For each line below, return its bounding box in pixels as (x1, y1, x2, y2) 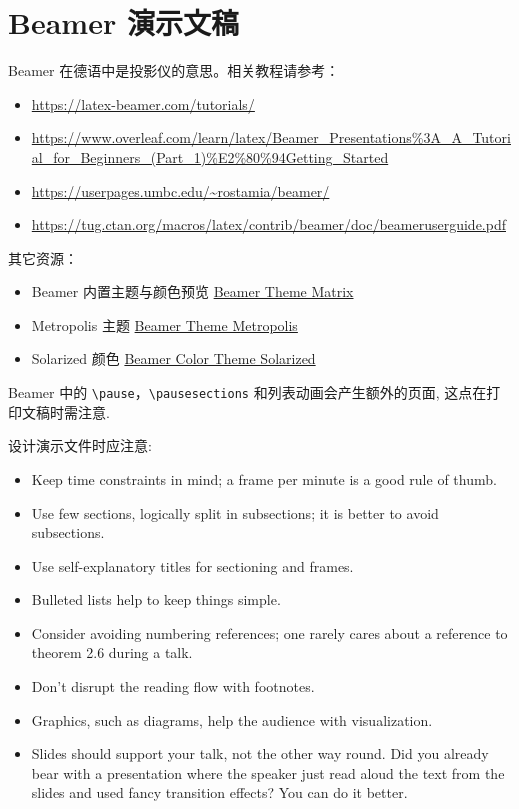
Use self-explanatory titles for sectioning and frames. (31, 555, 354, 576)
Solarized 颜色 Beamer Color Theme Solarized (31, 348, 316, 369)
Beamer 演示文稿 (8, 2, 239, 43)
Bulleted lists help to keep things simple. (31, 589, 281, 610)
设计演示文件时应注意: (8, 435, 152, 456)
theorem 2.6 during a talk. (31, 642, 193, 663)
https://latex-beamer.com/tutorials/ (31, 93, 255, 114)
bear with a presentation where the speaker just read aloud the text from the (31, 762, 505, 783)
